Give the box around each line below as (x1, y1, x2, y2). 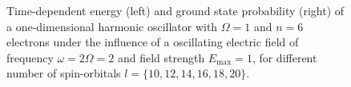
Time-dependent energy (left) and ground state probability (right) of (6, 2, 345, 18)
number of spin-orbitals (6, 65, 121, 81)
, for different (252, 49, 317, 65)
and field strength (117, 49, 205, 65)
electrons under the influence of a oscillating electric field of (6, 34, 299, 50)
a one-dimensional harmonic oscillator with (6, 18, 218, 34)
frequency (6, 49, 54, 65)
